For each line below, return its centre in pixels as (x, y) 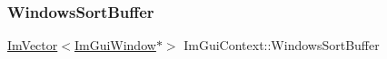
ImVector (33, 45)
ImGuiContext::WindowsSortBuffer (282, 45)
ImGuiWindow (115, 45)
